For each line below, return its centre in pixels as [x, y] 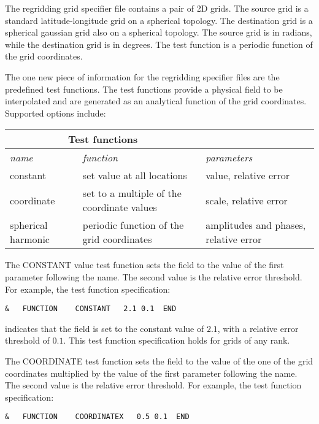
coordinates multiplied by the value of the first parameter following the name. [151, 373]
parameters [229, 158]
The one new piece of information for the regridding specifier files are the [142, 76]
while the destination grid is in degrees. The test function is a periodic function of [159, 44]
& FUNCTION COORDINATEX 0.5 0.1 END [97, 417]
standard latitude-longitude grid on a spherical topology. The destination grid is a [159, 20]
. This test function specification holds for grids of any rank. [177, 340]
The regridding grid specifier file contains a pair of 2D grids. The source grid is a [157, 8]
